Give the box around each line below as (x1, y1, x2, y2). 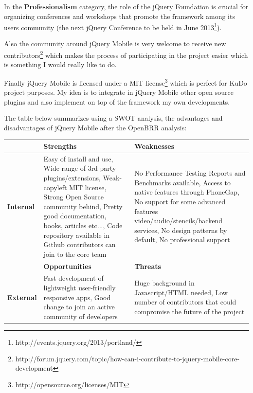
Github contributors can (43, 239, 116, 250)
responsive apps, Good (43, 292, 111, 302)
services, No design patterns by (134, 225, 227, 235)
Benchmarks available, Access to (134, 177, 231, 187)
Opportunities (43, 261, 91, 271)
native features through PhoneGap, (134, 187, 239, 197)
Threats (134, 261, 161, 271)
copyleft (43, 182, 67, 192)
